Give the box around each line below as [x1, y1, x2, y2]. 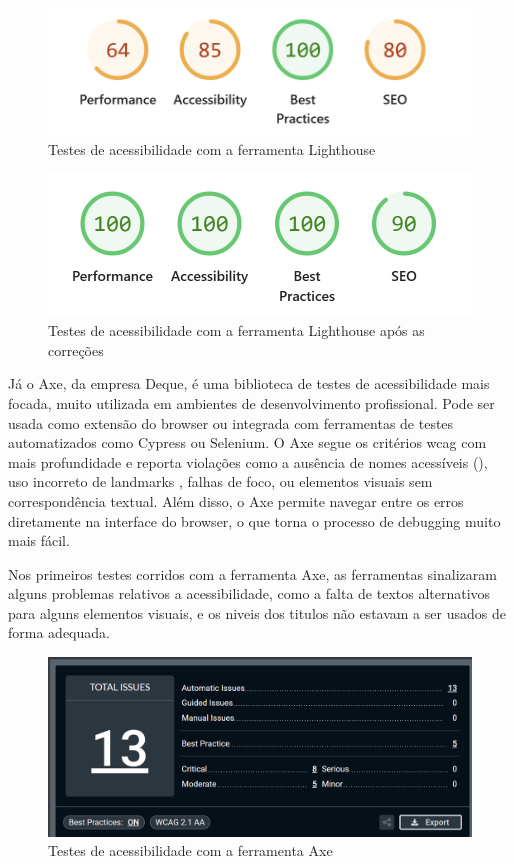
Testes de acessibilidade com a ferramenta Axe [48, 840, 333, 861]
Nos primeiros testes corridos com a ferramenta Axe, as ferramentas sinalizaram [8, 563, 497, 584]
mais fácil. [8, 530, 70, 551]
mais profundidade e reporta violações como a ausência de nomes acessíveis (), [8, 451, 488, 472]
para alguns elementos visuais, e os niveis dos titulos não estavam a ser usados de [8, 602, 506, 623]
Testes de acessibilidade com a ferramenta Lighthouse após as [48, 320, 425, 341]
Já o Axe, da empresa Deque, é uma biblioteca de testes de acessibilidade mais [8, 373, 490, 394]
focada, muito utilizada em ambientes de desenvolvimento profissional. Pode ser [8, 392, 495, 413]
